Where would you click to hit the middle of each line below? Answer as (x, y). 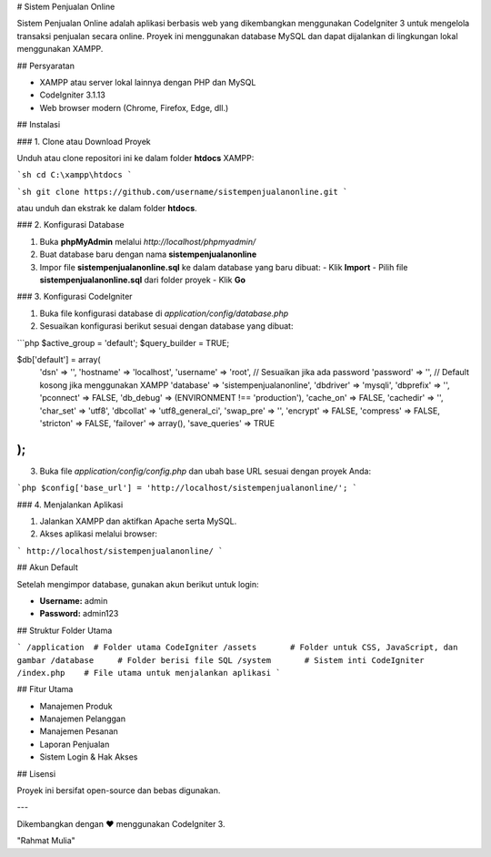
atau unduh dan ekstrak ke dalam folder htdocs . (107, 209)
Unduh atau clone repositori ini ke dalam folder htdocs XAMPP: (135, 158)
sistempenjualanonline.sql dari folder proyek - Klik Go (142, 280)
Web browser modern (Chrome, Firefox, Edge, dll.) (134, 107)
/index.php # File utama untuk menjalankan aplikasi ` (149, 673)
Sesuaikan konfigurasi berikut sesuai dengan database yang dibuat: (166, 326)
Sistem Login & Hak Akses (89, 757)
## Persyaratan (45, 66)
